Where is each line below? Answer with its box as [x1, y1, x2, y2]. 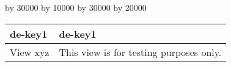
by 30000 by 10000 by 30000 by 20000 [5, 1, 147, 13]
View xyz [10, 44, 50, 59]
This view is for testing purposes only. [59, 44, 222, 59]
